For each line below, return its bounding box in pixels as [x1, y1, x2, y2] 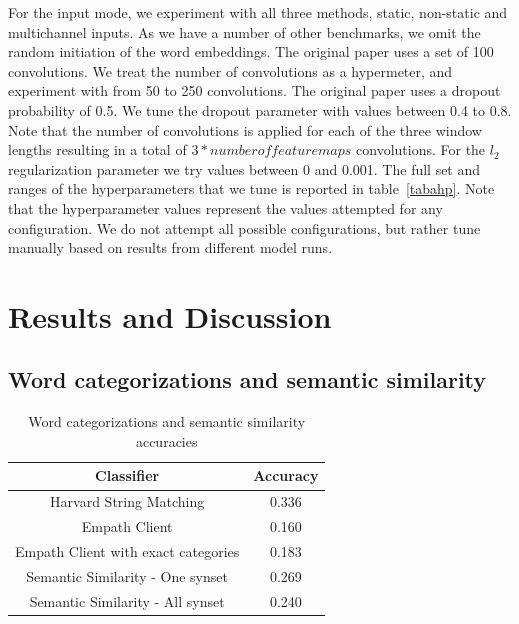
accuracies [135, 430, 198, 451]
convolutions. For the [356, 139, 486, 160]
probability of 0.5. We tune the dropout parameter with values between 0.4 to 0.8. [8, 99, 512, 120]
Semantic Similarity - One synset [26, 565, 228, 586]
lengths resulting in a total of [8, 139, 187, 160]
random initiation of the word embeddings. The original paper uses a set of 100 [8, 41, 494, 62]
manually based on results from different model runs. [8, 237, 333, 258]
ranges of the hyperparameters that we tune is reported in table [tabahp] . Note [8, 178, 495, 199]
